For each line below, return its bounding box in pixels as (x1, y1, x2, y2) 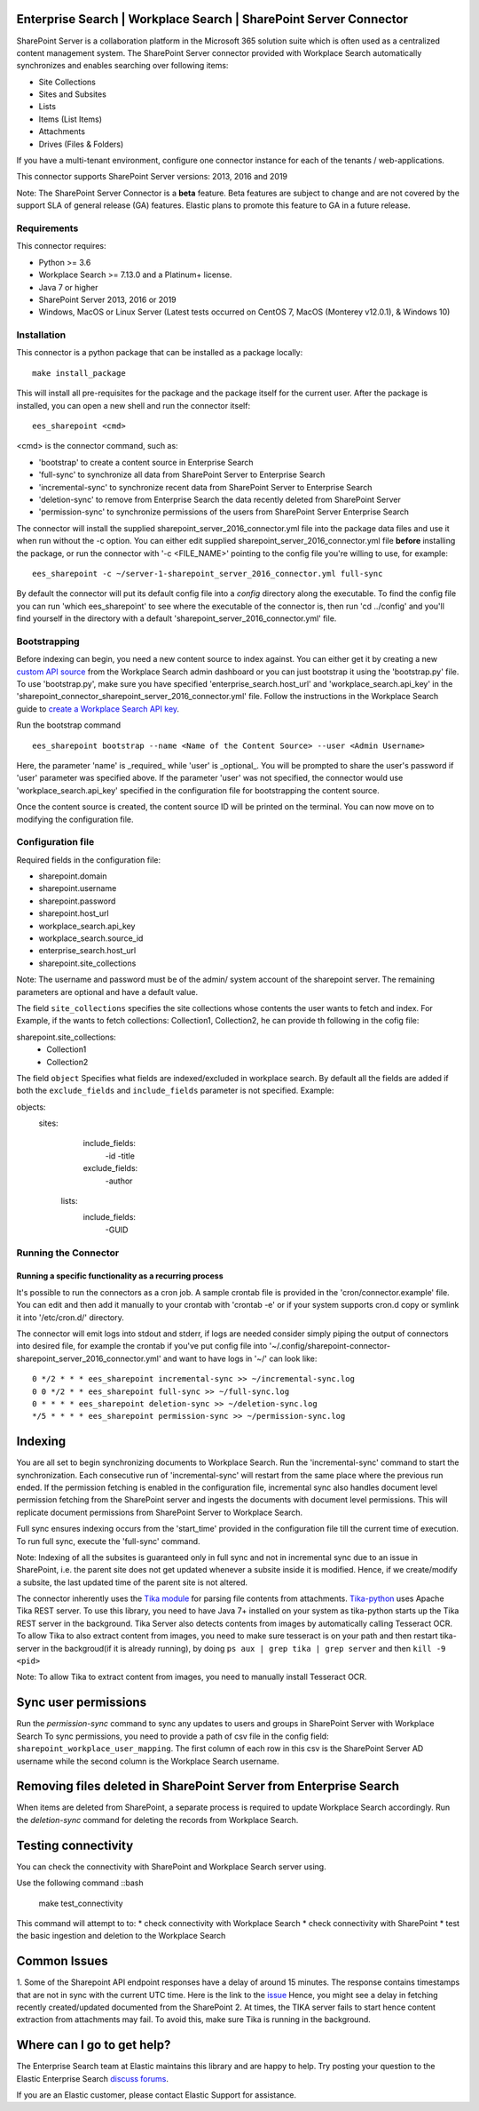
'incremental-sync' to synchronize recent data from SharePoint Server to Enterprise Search (38, 482, 373, 492)
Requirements (16, 222, 79, 235)
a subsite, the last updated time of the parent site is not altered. (16, 1577, 248, 1588)
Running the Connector (16, 1247, 120, 1259)
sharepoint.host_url (38, 908, 110, 919)
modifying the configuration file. (16, 814, 134, 824)
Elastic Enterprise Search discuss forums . (16, 2073, 169, 2083)
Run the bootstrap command (16, 720, 122, 730)
